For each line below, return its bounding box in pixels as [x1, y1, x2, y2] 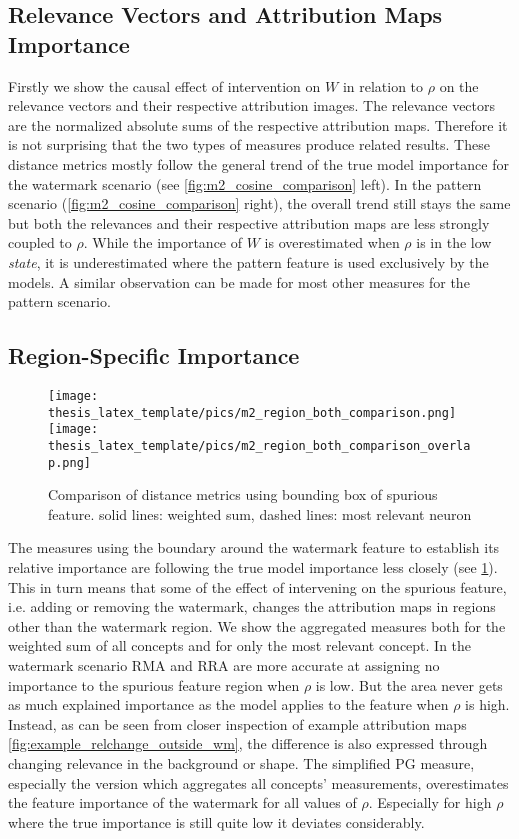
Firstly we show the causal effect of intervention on [8, 75, 321, 96]
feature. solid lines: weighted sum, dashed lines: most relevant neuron [48, 503, 472, 524]
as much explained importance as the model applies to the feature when [8, 694, 449, 715]
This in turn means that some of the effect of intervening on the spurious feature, [8, 576, 507, 597]
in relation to [342, 75, 424, 96]
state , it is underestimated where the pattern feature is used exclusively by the [8, 251, 489, 272]
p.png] [48, 455, 91, 470]
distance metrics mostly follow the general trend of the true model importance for [8, 153, 509, 174]
